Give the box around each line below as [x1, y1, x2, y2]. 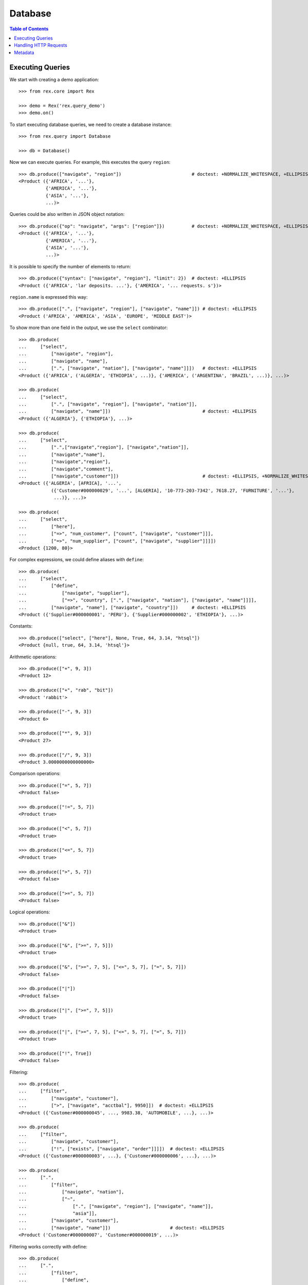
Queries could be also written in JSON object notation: [9, 211, 125, 217]
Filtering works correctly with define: [9, 1243, 87, 1250]
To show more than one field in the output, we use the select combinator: [9, 324, 168, 331]
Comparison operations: [9, 770, 61, 777]
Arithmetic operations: [9, 653, 56, 660]
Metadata [14, 49, 34, 56]
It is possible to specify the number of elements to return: [9, 263, 131, 269]
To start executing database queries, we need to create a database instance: [9, 121, 172, 127]
